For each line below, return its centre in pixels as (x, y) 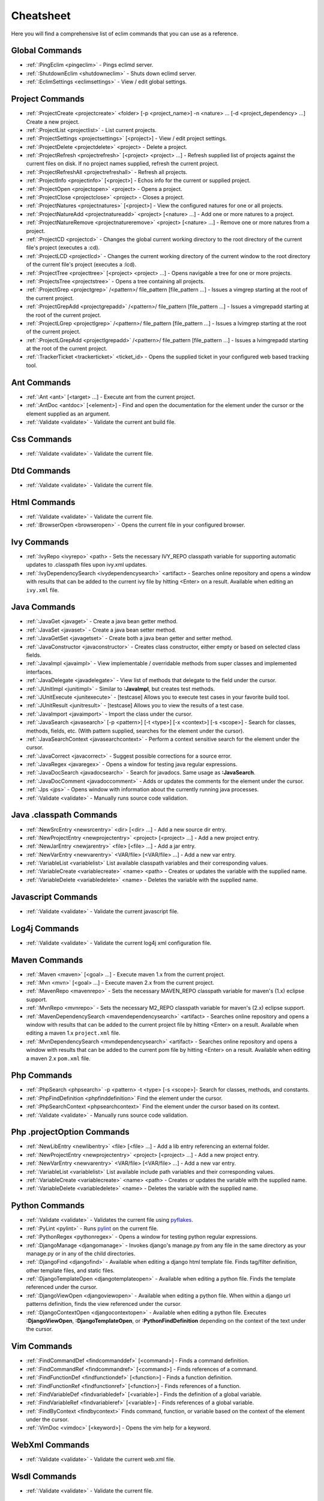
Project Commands (48, 99)
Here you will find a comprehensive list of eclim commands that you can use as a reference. (124, 34)
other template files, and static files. (70, 1270)
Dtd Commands (41, 470)
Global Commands (46, 51)
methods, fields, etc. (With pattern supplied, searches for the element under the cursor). (135, 731)
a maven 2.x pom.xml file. (58, 1058)
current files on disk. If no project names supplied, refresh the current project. (122, 164)
